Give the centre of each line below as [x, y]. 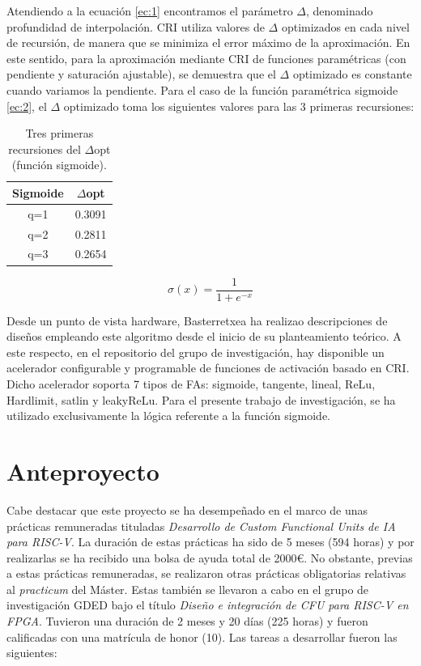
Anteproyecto [83, 471]
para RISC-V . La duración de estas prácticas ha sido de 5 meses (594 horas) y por [210, 542]
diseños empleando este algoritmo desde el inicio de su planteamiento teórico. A [204, 336]
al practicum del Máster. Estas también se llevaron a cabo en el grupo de [188, 589]
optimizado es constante [352, 74]
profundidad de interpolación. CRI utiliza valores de [136, 26]
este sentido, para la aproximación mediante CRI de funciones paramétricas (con [206, 58]
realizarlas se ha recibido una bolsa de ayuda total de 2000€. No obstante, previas [210, 557]
